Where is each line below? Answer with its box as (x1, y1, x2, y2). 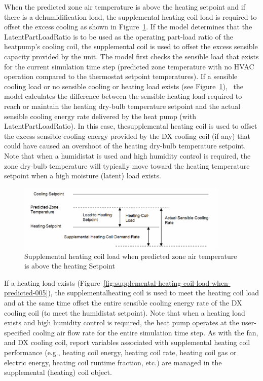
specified (4, 327, 30, 337)
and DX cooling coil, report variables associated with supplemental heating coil (4, 337, 250, 348)
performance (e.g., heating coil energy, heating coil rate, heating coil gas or (4, 347, 237, 358)
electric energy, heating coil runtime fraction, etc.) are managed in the (4, 357, 222, 367)
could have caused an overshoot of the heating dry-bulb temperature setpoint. (4, 140, 246, 151)
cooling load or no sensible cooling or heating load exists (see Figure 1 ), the (4, 81, 244, 91)
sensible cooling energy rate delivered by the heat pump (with (4, 110, 197, 121)
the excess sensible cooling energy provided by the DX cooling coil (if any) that (4, 130, 250, 141)
